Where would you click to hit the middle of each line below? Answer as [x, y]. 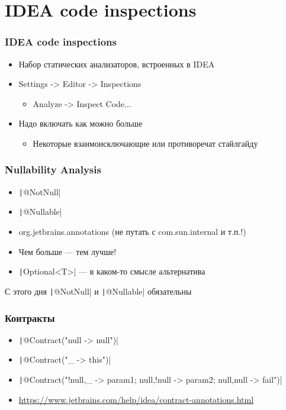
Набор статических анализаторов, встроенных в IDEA [117, 64]
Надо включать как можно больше [81, 123]
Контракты [30, 317]
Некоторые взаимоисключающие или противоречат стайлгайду [145, 143]
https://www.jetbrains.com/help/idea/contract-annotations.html [136, 399]
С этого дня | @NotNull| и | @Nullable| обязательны [98, 291]
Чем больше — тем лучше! [68, 251]
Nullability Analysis [53, 170]
